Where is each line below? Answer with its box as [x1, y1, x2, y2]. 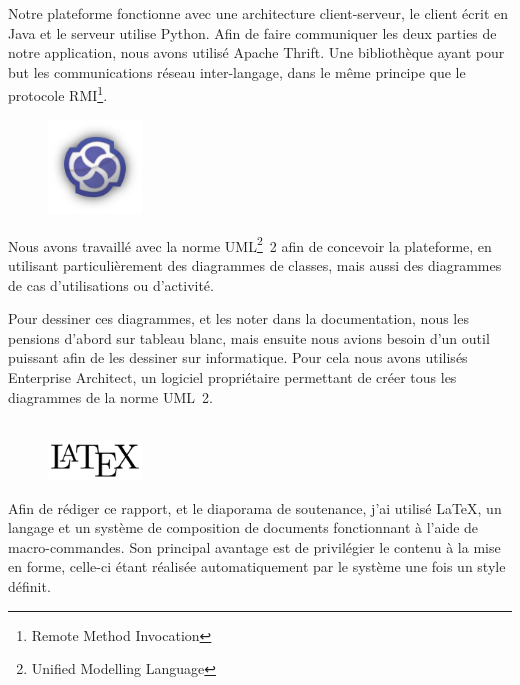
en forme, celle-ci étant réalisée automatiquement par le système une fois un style [8, 556, 506, 577]
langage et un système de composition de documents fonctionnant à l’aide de [8, 517, 479, 538]
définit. [8, 575, 51, 596]
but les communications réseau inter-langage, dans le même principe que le [8, 61, 466, 82]
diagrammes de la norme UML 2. [8, 386, 213, 407]
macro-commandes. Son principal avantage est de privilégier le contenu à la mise [8, 536, 501, 557]
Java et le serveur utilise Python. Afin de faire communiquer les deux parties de [8, 22, 497, 43]
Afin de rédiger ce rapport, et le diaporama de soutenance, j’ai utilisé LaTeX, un [8, 497, 502, 518]
